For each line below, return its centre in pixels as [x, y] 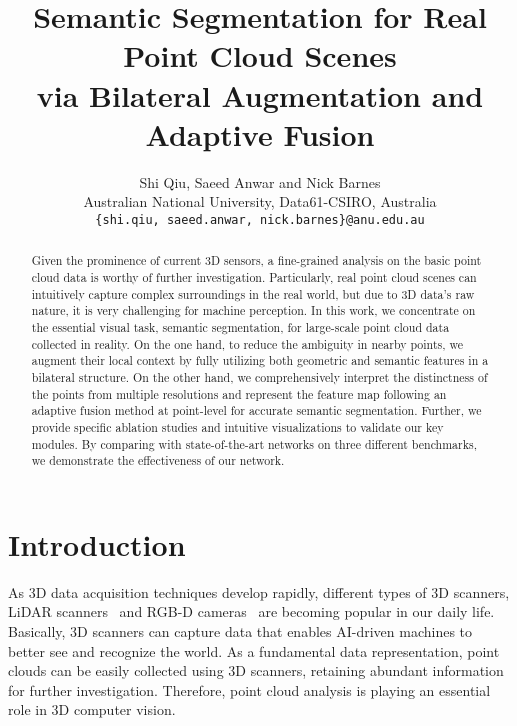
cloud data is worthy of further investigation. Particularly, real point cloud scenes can [254, 276]
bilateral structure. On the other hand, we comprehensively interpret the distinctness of [259, 376]
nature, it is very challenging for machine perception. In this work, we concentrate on [253, 310]
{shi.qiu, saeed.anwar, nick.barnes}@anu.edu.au [260, 219]
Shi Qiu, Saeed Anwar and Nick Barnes [260, 181]
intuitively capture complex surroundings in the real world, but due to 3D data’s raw [253, 293]
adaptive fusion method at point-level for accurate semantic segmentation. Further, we [256, 410]
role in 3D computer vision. [92, 709]
